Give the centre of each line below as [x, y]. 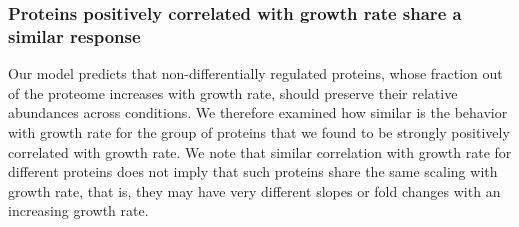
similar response [74, 35]
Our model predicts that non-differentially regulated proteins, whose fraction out [255, 73]
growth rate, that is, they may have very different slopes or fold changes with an [254, 190]
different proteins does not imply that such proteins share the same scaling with [253, 171]
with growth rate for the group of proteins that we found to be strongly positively [259, 131]
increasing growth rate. [78, 210]
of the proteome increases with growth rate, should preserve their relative [233, 92]
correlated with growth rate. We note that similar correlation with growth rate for [260, 151]
